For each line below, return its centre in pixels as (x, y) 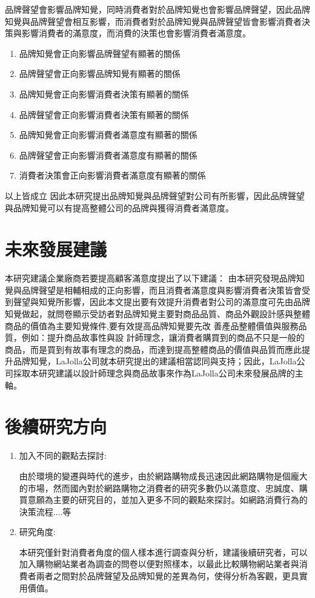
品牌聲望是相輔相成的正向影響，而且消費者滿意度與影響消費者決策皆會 (161, 290)
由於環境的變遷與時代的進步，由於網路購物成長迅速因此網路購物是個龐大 (163, 475)
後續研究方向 (56, 426)
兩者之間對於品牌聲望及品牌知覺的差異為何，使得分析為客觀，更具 (167, 576)
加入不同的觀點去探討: (63, 455)
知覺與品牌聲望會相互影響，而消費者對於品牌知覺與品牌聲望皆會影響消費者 (153, 21)
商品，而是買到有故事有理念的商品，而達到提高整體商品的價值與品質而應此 (153, 349)
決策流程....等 (45, 511)
